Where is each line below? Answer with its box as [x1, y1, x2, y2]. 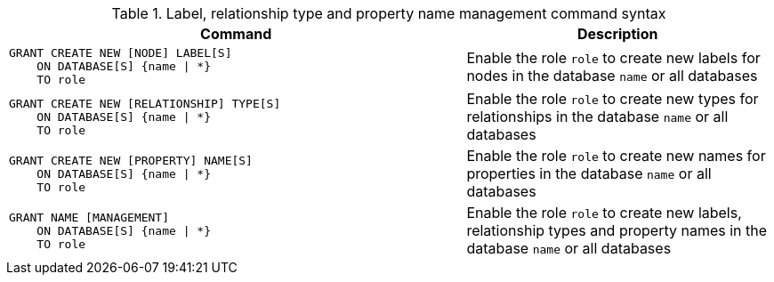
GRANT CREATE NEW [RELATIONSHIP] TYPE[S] [9, 96, 281, 110]
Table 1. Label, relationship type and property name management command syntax [111, 4, 666, 22]
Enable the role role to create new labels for [466, 48, 761, 67]
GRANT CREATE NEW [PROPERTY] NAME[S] [9, 153, 253, 167]
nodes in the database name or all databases [466, 66, 758, 85]
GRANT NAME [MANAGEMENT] [9, 210, 170, 224]
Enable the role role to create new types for [466, 90, 759, 108]
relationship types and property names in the [466, 222, 768, 239]
